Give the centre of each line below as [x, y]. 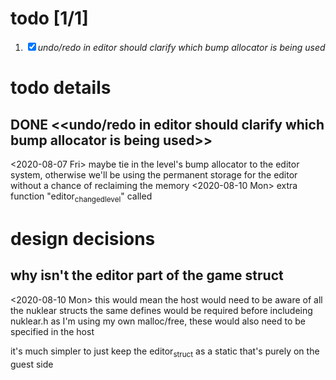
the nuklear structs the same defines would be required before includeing [161, 310]
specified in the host [52, 331]
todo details [61, 88]
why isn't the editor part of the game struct [147, 275]
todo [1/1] [49, 18]
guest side [32, 364]
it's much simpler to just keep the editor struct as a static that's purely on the [165, 352]
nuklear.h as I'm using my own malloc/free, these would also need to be [158, 321]
